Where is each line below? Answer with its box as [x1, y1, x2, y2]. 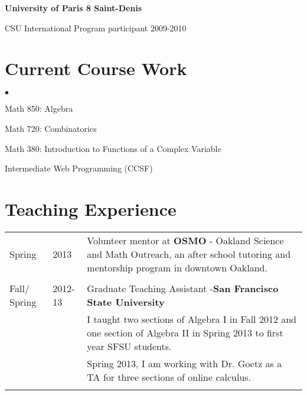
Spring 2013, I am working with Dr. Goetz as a [87, 356, 282, 370]
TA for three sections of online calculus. [87, 370, 252, 384]
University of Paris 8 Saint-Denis [5, 2, 142, 14]
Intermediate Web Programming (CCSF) [5, 162, 153, 174]
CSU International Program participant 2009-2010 [5, 21, 187, 34]
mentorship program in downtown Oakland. [87, 260, 267, 274]
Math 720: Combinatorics [5, 122, 97, 134]
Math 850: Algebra [5, 102, 73, 115]
